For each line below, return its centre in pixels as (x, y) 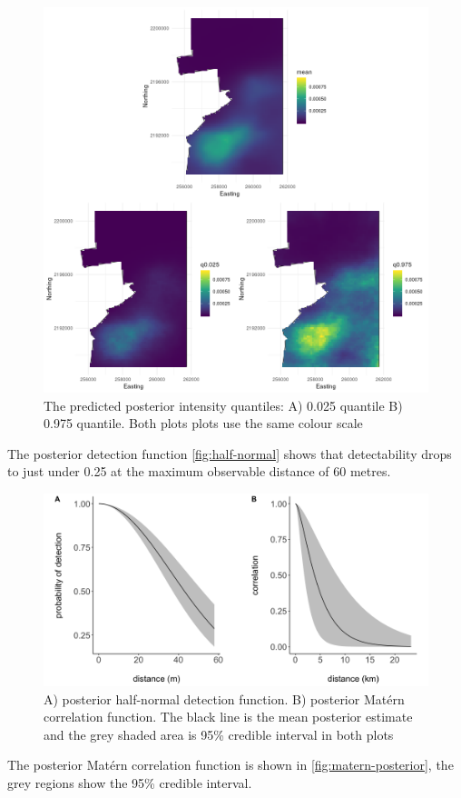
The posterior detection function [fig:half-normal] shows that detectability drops (230, 453)
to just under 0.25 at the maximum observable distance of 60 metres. (199, 471)
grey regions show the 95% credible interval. (130, 782)
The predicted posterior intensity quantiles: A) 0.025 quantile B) (223, 405)
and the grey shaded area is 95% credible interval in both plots (219, 734)
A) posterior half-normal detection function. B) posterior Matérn (224, 698)
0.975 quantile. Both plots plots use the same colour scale (203, 423)
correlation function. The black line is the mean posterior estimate (228, 717)
